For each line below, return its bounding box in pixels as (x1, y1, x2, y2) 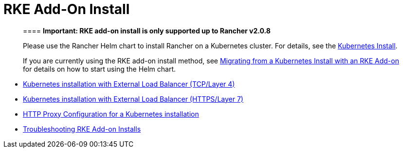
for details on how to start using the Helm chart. (23, 64, 176, 73)
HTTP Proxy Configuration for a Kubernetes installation (23, 109, 199, 118)
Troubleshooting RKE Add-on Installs (23, 124, 141, 133)
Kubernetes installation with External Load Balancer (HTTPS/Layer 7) (23, 94, 243, 103)
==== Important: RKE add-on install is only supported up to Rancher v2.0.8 (23, 26, 271, 35)
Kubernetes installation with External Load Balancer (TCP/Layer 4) (23, 79, 235, 88)
